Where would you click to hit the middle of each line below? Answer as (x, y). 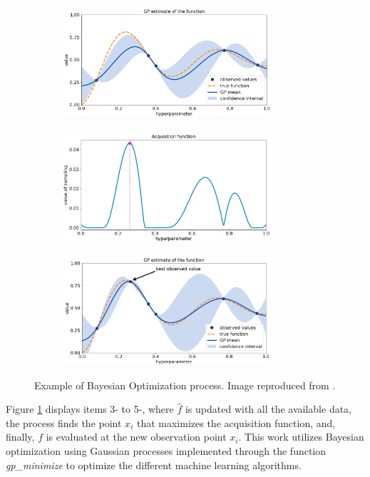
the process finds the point (64, 422)
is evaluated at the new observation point (136, 437)
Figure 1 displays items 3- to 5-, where (90, 409)
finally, (20, 437)
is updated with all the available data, (268, 409)
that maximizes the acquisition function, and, (236, 422)
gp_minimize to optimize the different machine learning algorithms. (154, 465)
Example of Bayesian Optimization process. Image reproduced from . (185, 385)
